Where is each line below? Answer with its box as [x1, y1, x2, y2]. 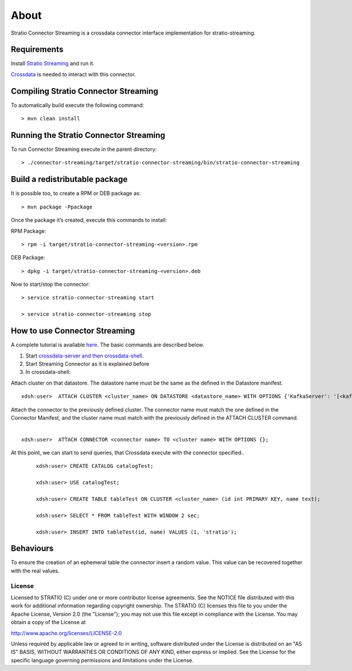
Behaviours [11, 544, 54, 554]
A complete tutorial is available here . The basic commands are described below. [11, 341, 205, 349]
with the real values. [11, 567, 60, 574]
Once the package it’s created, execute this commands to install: [11, 217, 167, 224]
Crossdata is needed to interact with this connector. [11, 70, 136, 77]
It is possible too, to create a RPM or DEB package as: [11, 190, 141, 197]
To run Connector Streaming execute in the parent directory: [11, 146, 157, 153]
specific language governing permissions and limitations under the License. [11, 656, 194, 663]
